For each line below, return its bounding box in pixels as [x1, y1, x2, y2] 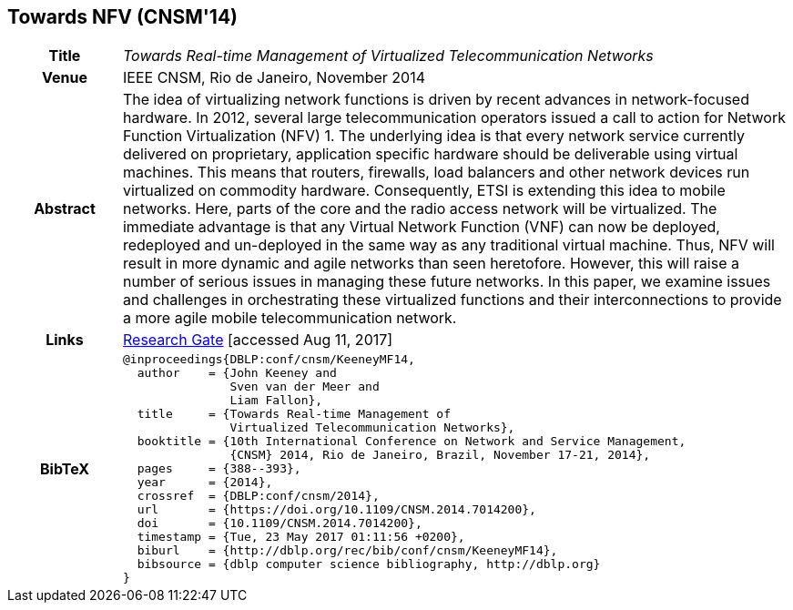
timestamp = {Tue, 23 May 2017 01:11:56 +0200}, [137, 530, 465, 544]
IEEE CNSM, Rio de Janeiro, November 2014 [122, 68, 426, 87]
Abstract [34, 199, 96, 219]
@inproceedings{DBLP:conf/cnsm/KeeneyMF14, [122, 352, 415, 367]
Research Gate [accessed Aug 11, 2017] [122, 330, 393, 350]
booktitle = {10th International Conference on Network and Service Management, [137, 434, 686, 449]
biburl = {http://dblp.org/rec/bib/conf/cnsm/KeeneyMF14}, [137, 544, 558, 558]
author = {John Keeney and [137, 366, 337, 381]
